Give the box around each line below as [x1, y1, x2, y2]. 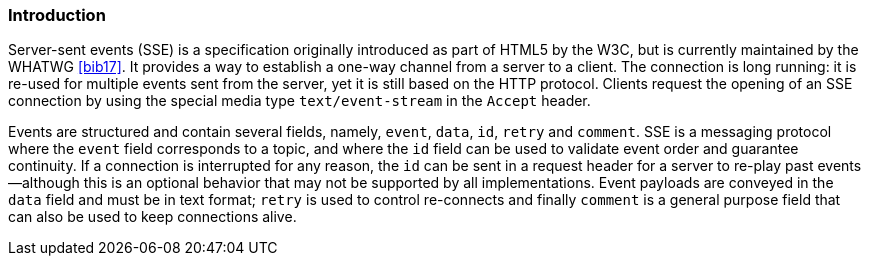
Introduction [8, 5, 106, 25]
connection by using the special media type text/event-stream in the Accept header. [8, 92, 591, 110]
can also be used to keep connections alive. [8, 208, 297, 226]
